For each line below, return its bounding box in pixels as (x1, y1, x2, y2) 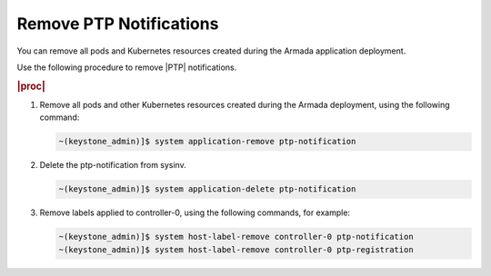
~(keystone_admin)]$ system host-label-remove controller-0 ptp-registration (58, 244, 414, 254)
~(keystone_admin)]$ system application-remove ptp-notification (58, 136, 356, 147)
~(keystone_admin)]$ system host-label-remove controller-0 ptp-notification (58, 232, 414, 242)
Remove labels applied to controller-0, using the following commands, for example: (39, 207, 350, 218)
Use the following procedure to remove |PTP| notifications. (16, 62, 237, 73)
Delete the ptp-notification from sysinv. (39, 160, 186, 171)
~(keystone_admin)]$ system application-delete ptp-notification (58, 184, 356, 194)
